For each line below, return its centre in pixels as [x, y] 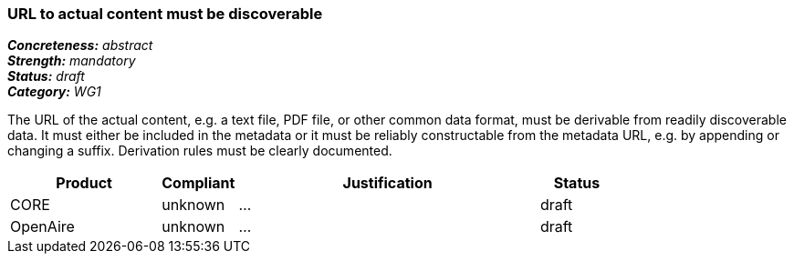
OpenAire [42, 227]
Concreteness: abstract [80, 45]
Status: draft [46, 76]
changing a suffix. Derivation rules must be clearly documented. [200, 151]
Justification [387, 183]
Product [84, 183]
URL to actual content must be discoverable [165, 14]
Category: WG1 [54, 92]
